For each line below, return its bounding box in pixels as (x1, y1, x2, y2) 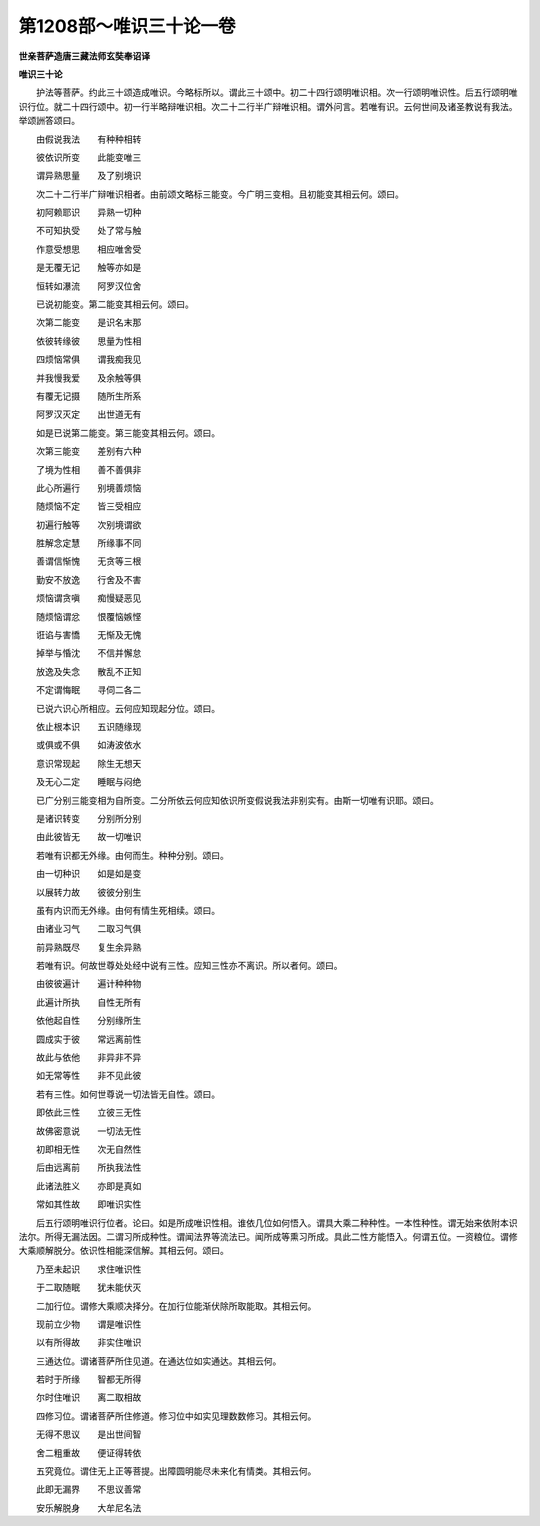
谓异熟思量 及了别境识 (35, 170, 142, 182)
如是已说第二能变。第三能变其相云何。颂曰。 (35, 426, 220, 439)
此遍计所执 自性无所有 (35, 996, 142, 1008)
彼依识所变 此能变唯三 (35, 151, 142, 163)
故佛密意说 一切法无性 (35, 1125, 142, 1137)
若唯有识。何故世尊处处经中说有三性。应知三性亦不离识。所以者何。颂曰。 (35, 960, 343, 972)
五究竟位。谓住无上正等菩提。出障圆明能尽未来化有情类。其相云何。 (35, 1465, 317, 1477)
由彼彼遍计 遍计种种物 (35, 978, 142, 990)
